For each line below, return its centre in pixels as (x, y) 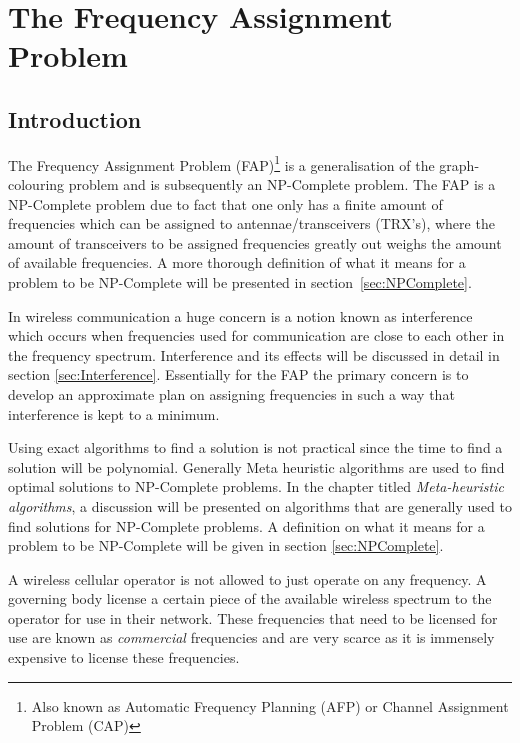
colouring (36, 184)
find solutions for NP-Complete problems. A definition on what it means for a (246, 525)
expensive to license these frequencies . (124, 657)
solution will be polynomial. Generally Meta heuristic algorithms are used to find (256, 466)
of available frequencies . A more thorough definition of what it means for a (237, 262)
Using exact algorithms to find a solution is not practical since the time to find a (255, 447)
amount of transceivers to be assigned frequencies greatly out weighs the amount (255, 242)
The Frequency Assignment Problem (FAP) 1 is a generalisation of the (221, 163)
